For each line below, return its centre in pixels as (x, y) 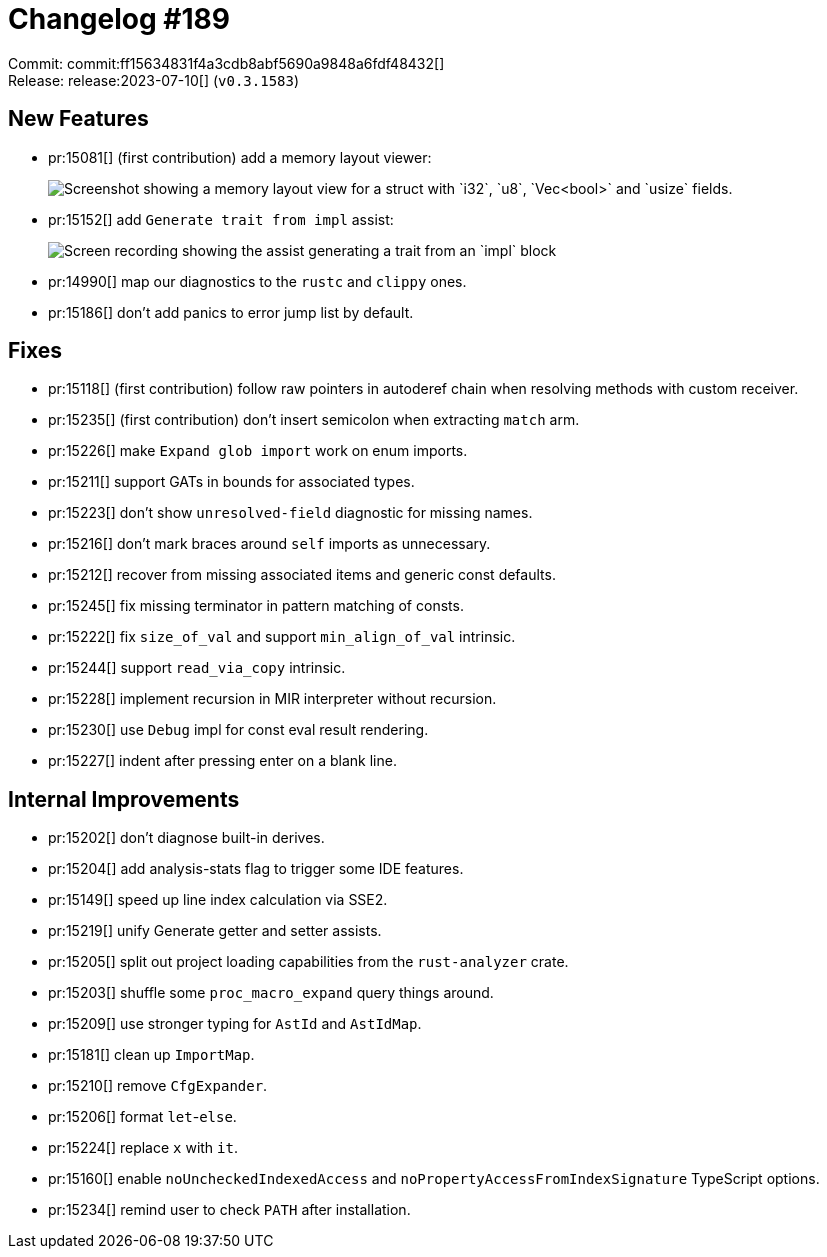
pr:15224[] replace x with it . (143, 1148)
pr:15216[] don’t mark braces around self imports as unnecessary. (269, 544)
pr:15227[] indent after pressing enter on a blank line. (222, 761)
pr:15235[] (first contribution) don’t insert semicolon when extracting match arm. (314, 420)
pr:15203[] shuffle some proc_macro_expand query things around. (271, 993)
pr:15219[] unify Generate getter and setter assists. (215, 931)
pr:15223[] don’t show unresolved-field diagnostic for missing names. (290, 513)
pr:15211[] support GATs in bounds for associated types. (231, 482)
